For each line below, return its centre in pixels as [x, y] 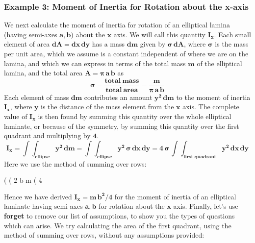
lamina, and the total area [43, 73]
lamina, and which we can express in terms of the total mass [95, 63]
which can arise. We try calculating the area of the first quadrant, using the [118, 225]
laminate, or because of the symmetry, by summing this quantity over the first [122, 126]
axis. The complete [211, 107]
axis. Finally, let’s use [206, 206]
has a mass [108, 44]
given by [153, 44]
